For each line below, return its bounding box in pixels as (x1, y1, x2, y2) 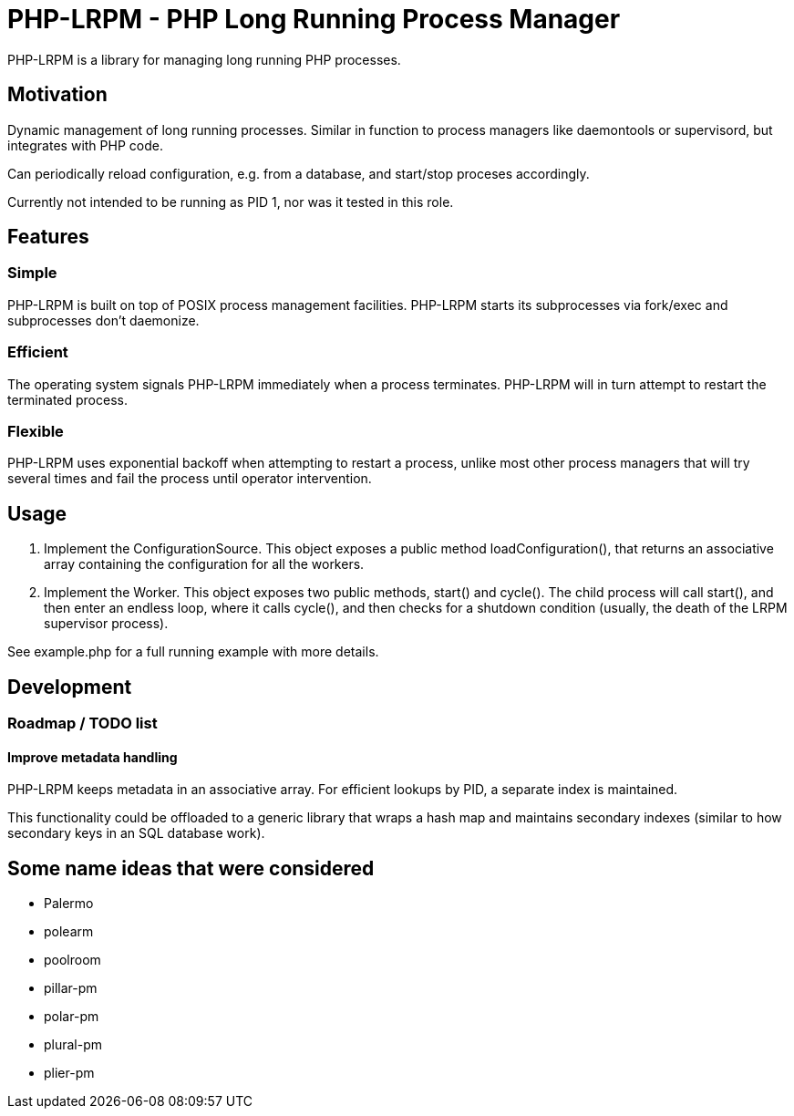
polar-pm (44, 1008, 99, 1025)
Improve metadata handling (7, 749, 178, 765)
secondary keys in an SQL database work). (7, 825, 265, 842)
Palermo (44, 895, 94, 912)
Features (7, 225, 89, 249)
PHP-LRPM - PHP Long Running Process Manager (7, 4, 621, 35)
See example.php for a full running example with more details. (7, 644, 379, 660)
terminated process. (7, 391, 128, 408)
